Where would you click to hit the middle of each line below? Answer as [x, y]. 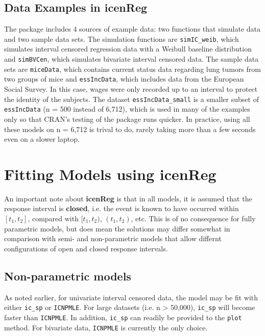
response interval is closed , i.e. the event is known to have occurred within [122, 208]
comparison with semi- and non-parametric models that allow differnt [113, 238]
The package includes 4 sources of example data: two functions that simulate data [132, 29]
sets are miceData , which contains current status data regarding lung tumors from [132, 69]
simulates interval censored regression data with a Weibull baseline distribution [128, 49]
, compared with [53, 218]
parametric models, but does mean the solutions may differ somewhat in [117, 228]
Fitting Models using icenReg [110, 174]
